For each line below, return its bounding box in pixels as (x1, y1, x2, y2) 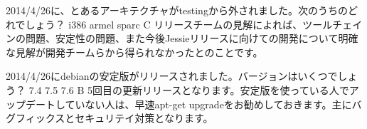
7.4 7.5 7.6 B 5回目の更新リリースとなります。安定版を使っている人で (28, 82, 349, 97)
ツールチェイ (302, 16, 363, 31)
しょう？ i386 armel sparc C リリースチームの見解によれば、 (25, 16, 303, 31)
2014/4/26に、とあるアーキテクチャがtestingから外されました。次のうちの (6, 3, 348, 17)
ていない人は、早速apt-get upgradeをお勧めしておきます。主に (65, 96, 352, 111)
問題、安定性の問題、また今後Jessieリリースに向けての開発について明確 (25, 31, 358, 46)
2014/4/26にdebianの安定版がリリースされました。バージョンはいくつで (6, 68, 338, 83)
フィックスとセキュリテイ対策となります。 (15, 110, 213, 125)
